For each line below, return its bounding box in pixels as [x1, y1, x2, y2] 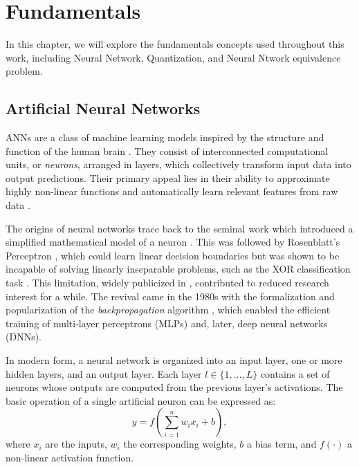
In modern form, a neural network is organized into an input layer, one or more [6, 353, 342, 367]
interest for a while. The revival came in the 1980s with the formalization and [6, 289, 335, 303]
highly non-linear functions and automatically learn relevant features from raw [6, 184, 338, 199]
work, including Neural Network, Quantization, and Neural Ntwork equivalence [6, 50, 341, 64]
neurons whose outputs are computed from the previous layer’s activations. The [6, 380, 343, 394]
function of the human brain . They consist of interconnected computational [6, 143, 329, 158]
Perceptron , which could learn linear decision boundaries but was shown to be [6, 248, 340, 262]
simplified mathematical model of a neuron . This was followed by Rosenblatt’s [6, 235, 340, 249]
